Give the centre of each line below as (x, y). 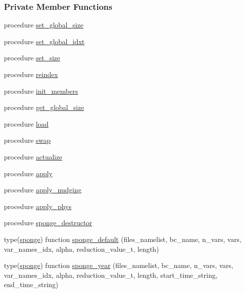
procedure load (26, 123)
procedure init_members (41, 91)
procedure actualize (33, 156)
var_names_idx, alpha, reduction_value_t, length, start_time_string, (111, 275)
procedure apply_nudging (43, 190)
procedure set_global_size (44, 25)
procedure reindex (31, 74)
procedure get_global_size (44, 107)
